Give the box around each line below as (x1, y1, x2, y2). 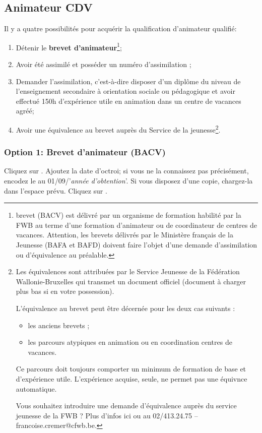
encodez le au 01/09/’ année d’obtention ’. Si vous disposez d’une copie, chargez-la (4, 175, 253, 186)
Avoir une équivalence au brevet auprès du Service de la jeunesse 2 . (16, 123, 221, 135)
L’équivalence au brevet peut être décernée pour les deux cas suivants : (16, 303, 235, 314)
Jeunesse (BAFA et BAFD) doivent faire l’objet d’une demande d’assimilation (16, 239, 257, 250)
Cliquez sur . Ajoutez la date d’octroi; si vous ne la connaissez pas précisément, (4, 165, 249, 176)
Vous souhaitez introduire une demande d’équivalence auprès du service (16, 400, 237, 411)
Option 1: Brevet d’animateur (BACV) (4, 146, 166, 158)
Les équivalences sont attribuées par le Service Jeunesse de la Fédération (16, 266, 240, 277)
